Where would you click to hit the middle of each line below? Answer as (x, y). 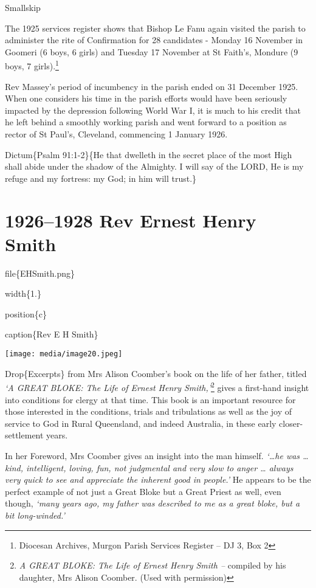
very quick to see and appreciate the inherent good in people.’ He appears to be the (158, 479)
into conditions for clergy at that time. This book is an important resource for (150, 399)
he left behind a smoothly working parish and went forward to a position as (146, 122)
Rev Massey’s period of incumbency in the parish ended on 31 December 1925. (152, 86)
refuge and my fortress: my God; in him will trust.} (101, 178)
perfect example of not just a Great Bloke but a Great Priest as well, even (143, 491)
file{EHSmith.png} (40, 273)
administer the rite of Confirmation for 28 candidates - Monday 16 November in (154, 40)
